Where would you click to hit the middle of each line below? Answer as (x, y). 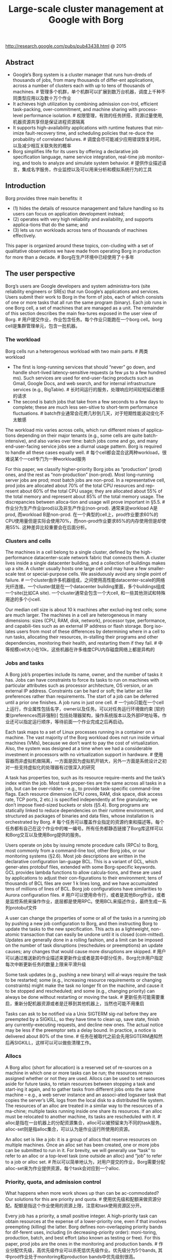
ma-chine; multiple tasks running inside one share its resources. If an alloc (84, 1111)
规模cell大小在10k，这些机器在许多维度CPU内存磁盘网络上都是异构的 (82, 650)
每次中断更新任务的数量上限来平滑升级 (46, 964)
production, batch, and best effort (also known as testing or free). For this (83, 1238)
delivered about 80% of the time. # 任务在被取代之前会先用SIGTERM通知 (82, 1036)
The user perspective (40, 274)
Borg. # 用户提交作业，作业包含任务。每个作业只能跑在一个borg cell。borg (84, 319)
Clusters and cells (28, 541)
